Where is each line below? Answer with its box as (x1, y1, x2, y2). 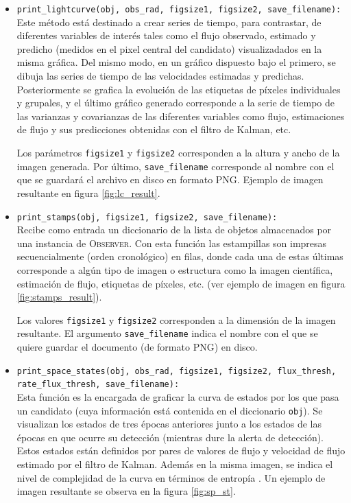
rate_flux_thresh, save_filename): (16, 379, 180, 390)
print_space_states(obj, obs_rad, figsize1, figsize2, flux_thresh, (16, 366, 337, 376)
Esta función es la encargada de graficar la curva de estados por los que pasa (16, 389, 339, 403)
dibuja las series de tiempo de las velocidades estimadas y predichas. (16, 69, 304, 83)
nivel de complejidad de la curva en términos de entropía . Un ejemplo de (16, 470, 326, 484)
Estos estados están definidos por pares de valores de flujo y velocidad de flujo (16, 443, 346, 458)
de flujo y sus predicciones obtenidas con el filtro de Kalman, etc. (16, 122, 291, 137)
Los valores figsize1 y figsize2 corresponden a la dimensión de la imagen (16, 312, 336, 327)
